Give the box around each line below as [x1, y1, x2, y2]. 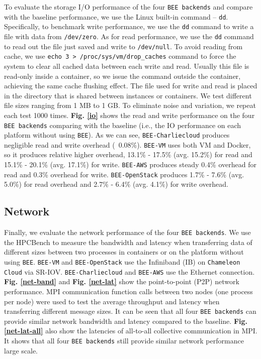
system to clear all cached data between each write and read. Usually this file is [4, 60, 249, 71]
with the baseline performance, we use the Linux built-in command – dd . [4, 11, 228, 22]
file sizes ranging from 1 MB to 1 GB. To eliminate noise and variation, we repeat [4, 100, 256, 110]
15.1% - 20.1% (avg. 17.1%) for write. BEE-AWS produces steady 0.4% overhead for [4, 159, 256, 170]
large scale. [4, 345, 38, 355]
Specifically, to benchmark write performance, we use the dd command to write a [4, 21, 254, 32]
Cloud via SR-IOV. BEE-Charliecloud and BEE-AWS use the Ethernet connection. [4, 266, 255, 277]
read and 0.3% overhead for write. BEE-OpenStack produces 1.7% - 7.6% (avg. [4, 169, 244, 179]
